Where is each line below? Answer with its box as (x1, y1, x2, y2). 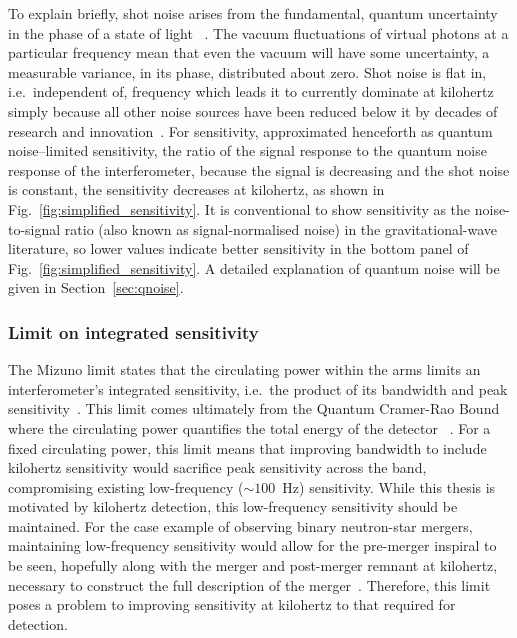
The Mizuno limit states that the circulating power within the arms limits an (8, 359, 481, 380)
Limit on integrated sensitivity (8, 319, 259, 344)
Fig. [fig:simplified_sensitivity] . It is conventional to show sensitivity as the (8, 198, 471, 219)
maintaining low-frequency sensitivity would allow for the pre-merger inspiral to (8, 535, 497, 556)
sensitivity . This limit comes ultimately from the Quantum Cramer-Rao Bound (8, 398, 500, 419)
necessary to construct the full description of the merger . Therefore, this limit (8, 574, 491, 595)
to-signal (8, 218, 61, 239)
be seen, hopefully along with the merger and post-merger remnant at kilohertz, (8, 555, 498, 576)
